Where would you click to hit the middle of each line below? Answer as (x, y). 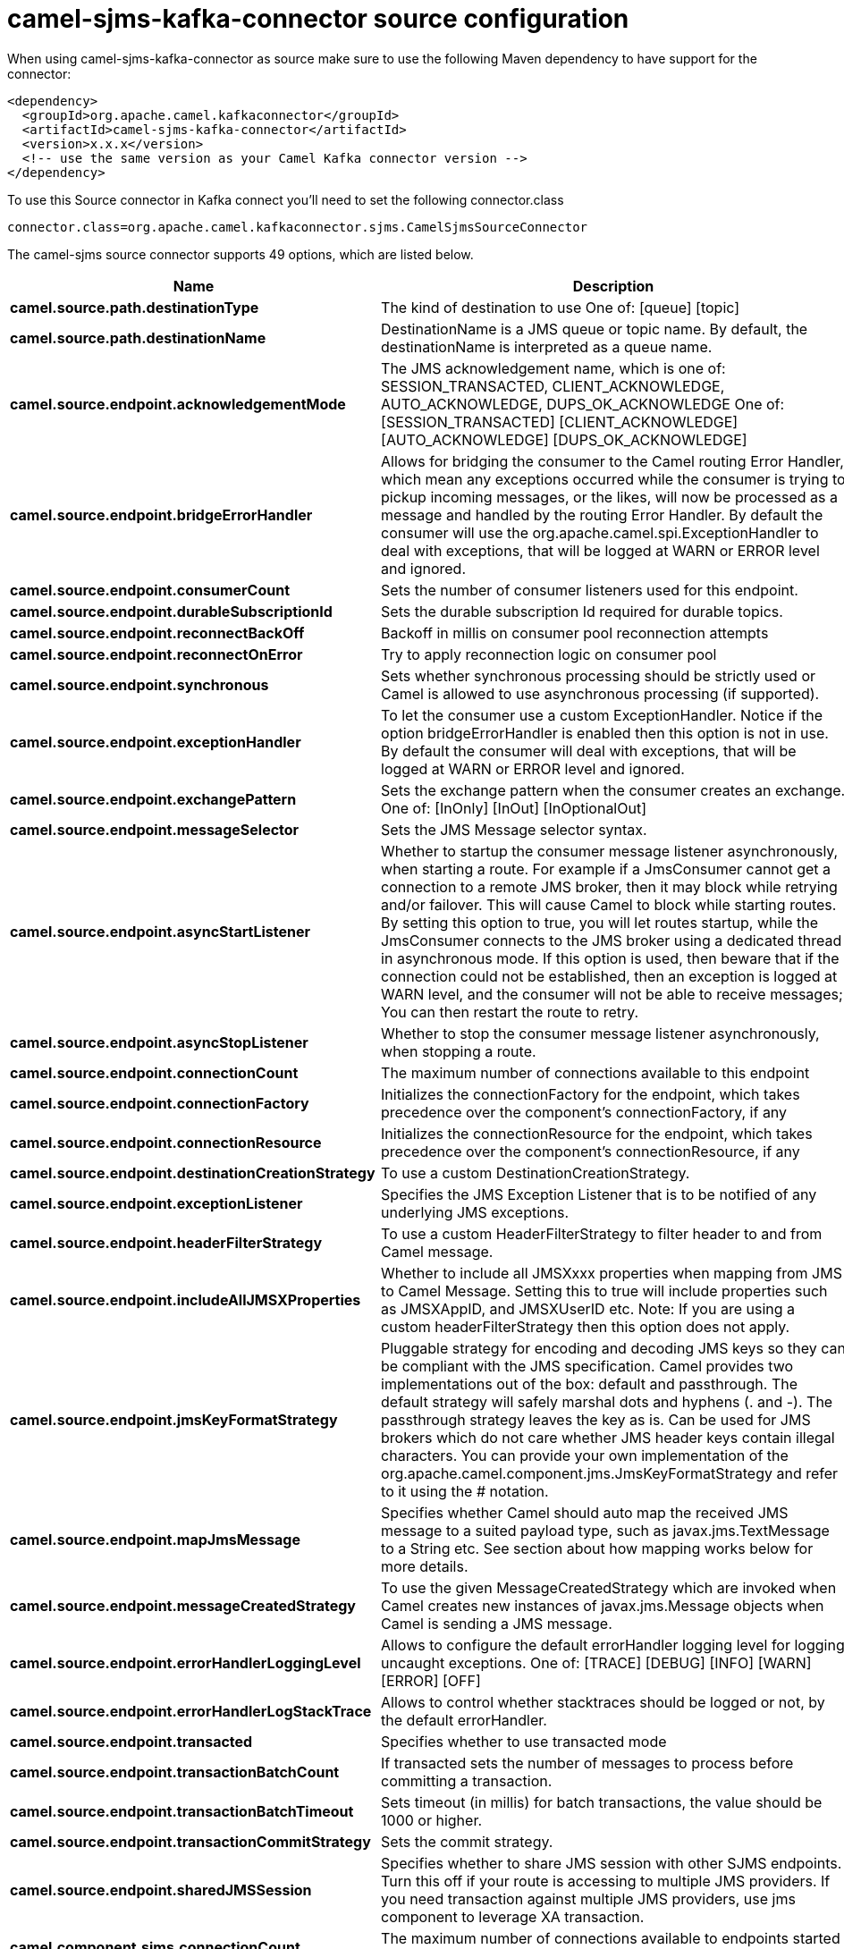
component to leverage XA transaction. (513, 1916)
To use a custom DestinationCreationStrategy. (536, 1173)
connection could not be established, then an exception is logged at (609, 976)
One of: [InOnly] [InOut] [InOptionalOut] (514, 808)
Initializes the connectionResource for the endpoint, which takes (597, 1133)
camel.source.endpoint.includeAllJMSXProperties (186, 1299)
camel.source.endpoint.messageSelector (155, 829)
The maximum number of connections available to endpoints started (611, 1938)
